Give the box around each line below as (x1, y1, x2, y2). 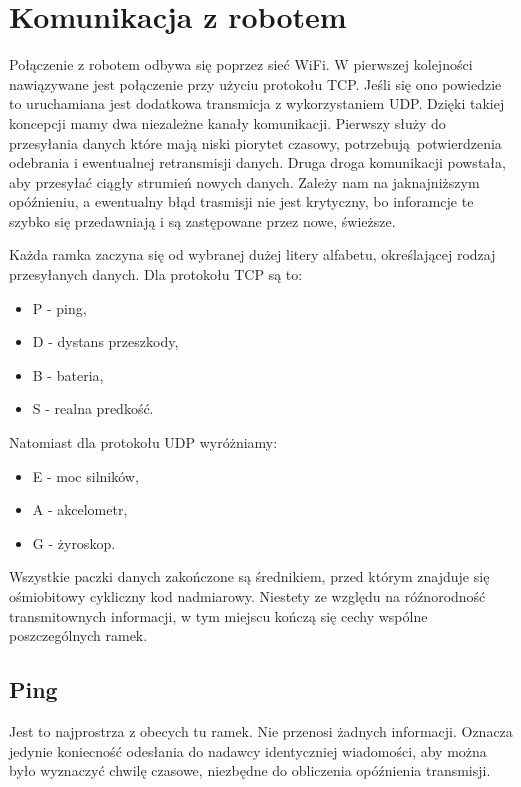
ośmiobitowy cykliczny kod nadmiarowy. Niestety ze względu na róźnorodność (9, 586, 486, 606)
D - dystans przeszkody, (32, 331, 179, 352)
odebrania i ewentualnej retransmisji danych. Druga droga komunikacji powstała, (9, 152, 506, 173)
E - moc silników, (32, 465, 139, 486)
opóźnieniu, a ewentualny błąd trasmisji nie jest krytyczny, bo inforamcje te (9, 191, 474, 212)
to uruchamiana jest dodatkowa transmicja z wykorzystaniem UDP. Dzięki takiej (9, 93, 505, 114)
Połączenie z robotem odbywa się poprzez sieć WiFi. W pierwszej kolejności (9, 54, 473, 75)
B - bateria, (32, 364, 104, 385)
